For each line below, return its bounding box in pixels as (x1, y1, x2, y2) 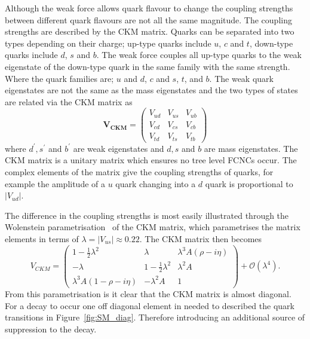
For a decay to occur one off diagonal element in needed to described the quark (5, 299, 294, 311)
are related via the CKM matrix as (5, 95, 133, 108)
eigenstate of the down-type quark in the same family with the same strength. (5, 60, 290, 72)
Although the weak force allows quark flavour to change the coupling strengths (5, 2, 293, 14)
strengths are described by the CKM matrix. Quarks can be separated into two (5, 25, 294, 38)
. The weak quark (209, 72, 274, 84)
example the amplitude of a (5, 177, 105, 190)
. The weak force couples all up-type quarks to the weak (96, 48, 302, 61)
